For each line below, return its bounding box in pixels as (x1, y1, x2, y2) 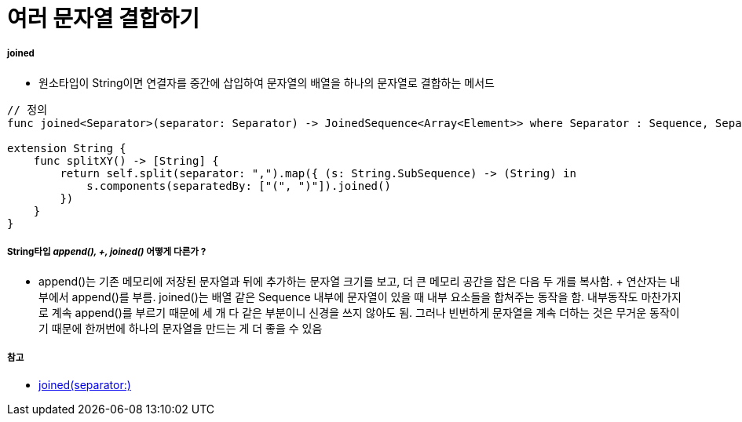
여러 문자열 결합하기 (7, 5, 200, 32)
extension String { (7, 141, 126, 155)
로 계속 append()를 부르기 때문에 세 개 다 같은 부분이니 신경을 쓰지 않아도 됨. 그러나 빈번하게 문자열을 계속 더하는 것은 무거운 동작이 (38, 305, 680, 319)
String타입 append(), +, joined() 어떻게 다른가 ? (7, 246, 207, 258)
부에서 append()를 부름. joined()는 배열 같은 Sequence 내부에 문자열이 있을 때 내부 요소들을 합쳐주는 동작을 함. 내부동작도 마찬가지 (38, 289, 682, 304)
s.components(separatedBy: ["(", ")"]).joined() (86, 179, 391, 192)
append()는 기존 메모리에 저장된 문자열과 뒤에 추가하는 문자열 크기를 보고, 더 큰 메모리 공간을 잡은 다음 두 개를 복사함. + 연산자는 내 (38, 274, 681, 288)
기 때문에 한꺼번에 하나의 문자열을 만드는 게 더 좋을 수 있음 (38, 321, 323, 335)
